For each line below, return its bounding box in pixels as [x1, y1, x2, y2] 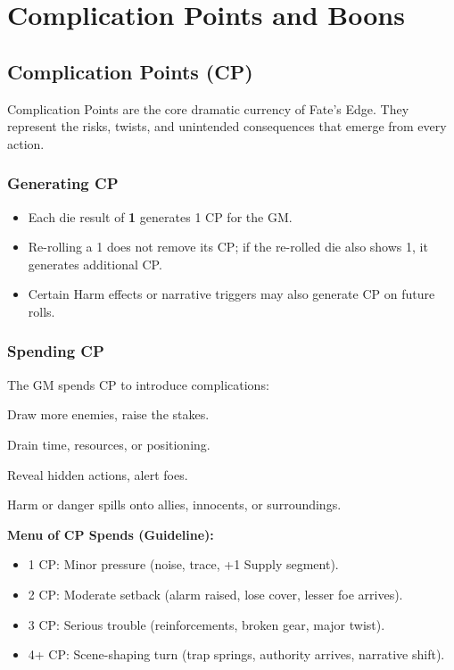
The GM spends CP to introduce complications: [7, 375, 269, 393]
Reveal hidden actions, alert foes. [7, 465, 188, 484]
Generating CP [7, 172, 119, 194]
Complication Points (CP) [7, 57, 253, 85]
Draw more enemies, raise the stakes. [7, 405, 210, 424]
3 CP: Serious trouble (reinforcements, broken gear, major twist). [28, 615, 385, 633]
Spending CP [7, 340, 104, 362]
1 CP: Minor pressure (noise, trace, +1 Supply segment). [28, 555, 339, 574]
